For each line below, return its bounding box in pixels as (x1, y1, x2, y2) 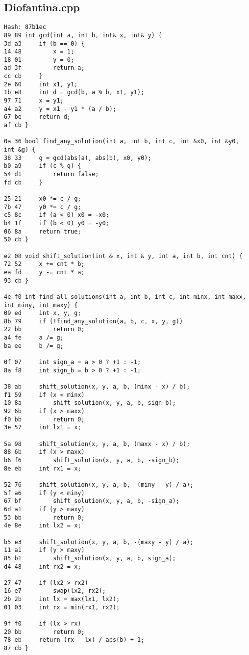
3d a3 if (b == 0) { (4, 40, 85, 47)
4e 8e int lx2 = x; (4, 522, 81, 529)
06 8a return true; (4, 228, 81, 235)
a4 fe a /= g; (4, 334, 64, 341)
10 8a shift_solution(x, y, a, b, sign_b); (4, 399, 176, 407)
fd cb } (4, 179, 43, 186)
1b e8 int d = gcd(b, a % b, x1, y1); (4, 89, 145, 96)
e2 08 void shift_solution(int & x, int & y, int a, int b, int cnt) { (4, 252, 243, 260)
